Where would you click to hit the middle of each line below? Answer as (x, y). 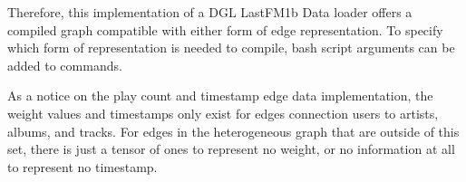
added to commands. (65, 65)
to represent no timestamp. (83, 166)
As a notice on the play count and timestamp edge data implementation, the (220, 96)
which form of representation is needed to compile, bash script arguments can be (231, 48)
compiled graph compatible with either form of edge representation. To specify (225, 29)
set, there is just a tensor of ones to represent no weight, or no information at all (231, 149)
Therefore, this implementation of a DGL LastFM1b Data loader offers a (210, 12)
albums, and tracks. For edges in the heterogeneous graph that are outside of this (233, 131)
